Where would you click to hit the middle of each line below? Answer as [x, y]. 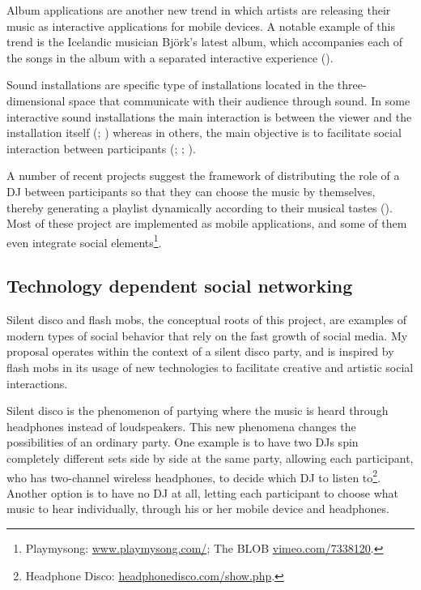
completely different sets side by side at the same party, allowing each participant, [210, 457]
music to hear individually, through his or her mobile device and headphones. [198, 509]
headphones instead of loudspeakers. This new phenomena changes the [181, 426]
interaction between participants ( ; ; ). [101, 148]
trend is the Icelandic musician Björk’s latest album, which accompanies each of [205, 42]
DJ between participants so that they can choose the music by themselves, [191, 191]
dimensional [36, 100]
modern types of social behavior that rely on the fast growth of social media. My [207, 335]
